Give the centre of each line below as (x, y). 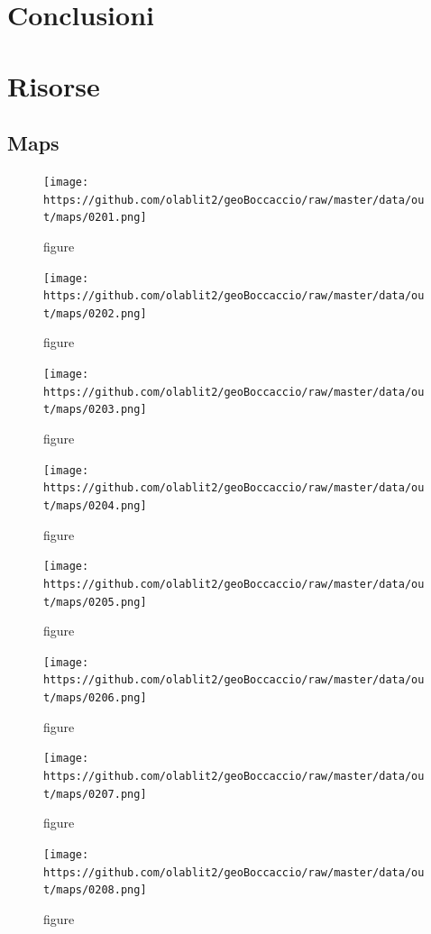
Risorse (54, 85)
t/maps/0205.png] (95, 602)
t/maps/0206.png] (95, 698)
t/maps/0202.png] (95, 313)
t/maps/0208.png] (95, 890)
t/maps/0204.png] (95, 505)
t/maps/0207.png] (95, 794)
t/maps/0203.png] (95, 410)
